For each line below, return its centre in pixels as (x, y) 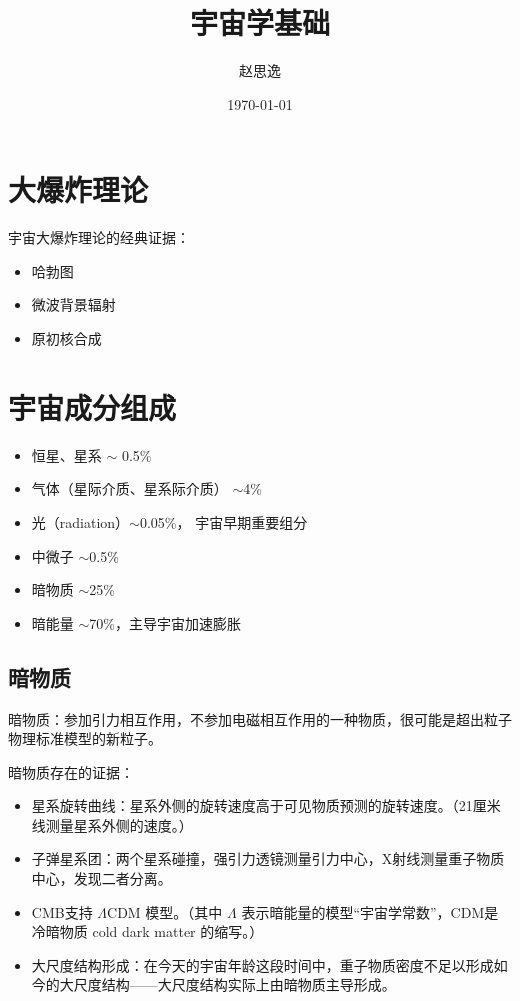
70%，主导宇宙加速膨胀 (165, 622)
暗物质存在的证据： (71, 771)
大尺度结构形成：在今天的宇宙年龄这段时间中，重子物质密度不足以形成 (262, 964)
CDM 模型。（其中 (165, 911)
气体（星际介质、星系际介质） (129, 488)
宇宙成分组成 (92, 406)
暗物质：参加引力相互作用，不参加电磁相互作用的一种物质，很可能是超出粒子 (260, 718)
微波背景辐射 (73, 304)
